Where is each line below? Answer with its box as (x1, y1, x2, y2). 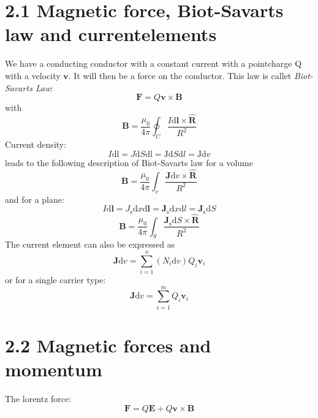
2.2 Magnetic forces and (5, 333, 211, 357)
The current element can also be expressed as (5, 238, 175, 251)
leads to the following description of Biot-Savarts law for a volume (5, 156, 253, 169)
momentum (5, 357, 102, 382)
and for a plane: (5, 192, 64, 205)
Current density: (5, 138, 67, 151)
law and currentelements (5, 21, 217, 47)
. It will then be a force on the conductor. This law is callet (68, 69, 292, 82)
